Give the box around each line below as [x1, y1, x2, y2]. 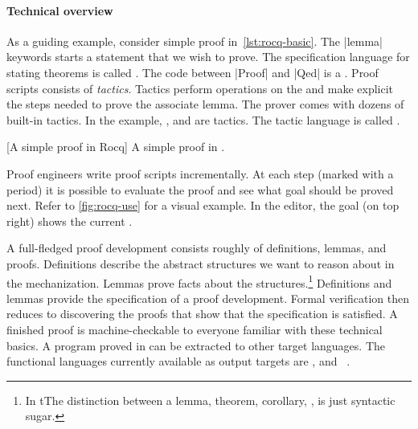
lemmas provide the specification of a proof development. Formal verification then [6, 289, 410, 306]
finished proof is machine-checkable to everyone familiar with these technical [6, 321, 383, 337]
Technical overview [6, 2, 113, 18]
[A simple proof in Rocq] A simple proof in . [6, 138, 225, 155]
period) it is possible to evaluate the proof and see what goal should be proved [6, 181, 394, 198]
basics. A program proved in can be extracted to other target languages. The [6, 337, 386, 353]
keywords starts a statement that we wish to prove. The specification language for [6, 48, 410, 65]
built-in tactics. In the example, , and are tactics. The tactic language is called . [6, 111, 400, 128]
